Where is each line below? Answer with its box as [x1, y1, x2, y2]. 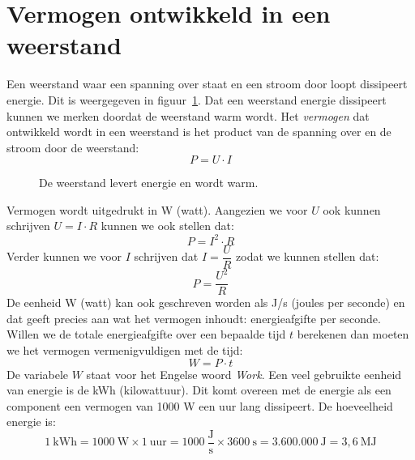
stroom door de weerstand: [6, 138, 139, 155]
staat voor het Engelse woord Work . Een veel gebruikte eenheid [86, 365, 402, 382]
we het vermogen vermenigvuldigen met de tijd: [6, 341, 243, 358]
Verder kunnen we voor [6, 248, 122, 265]
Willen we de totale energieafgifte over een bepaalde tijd [6, 326, 286, 343]
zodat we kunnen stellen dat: [236, 248, 379, 265]
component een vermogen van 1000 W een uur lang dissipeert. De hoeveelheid [6, 397, 393, 414]
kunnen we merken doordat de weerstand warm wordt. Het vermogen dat [6, 107, 370, 124]
